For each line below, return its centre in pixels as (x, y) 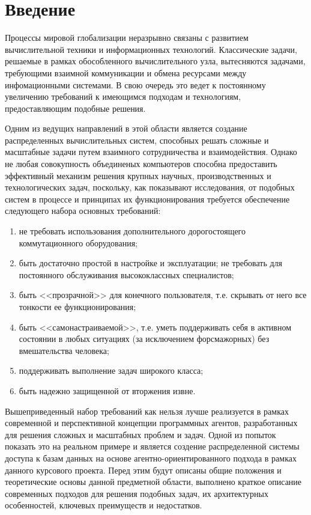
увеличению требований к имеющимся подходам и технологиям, (123, 96)
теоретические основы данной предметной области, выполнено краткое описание (153, 482)
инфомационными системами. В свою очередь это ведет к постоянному (135, 84)
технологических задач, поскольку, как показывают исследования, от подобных (150, 187)
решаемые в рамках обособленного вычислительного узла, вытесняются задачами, (155, 61)
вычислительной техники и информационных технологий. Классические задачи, (151, 49)
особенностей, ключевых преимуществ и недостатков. (104, 505)
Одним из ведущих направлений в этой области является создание (126, 128)
